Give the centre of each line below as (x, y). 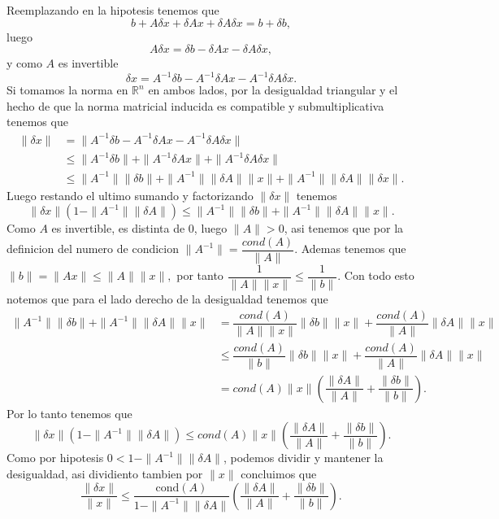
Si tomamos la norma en (67, 90)
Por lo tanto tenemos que (69, 413)
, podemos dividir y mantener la (303, 458)
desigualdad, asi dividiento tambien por (105, 473)
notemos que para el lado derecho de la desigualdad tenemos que (167, 298)
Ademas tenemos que (354, 249)
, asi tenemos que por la (344, 228)
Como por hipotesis (55, 458)
